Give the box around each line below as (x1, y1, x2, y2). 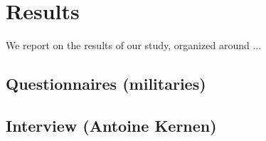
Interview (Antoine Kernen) (6, 114, 217, 136)
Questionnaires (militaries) (6, 73, 206, 95)
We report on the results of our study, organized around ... (6, 38, 262, 53)
